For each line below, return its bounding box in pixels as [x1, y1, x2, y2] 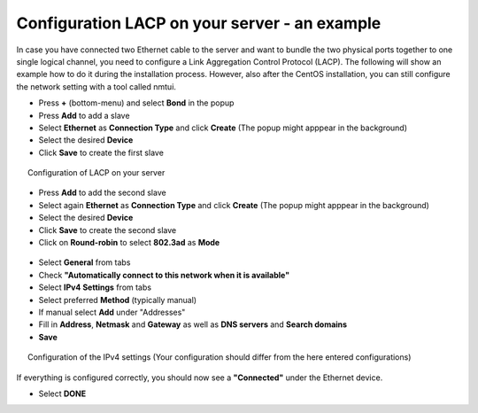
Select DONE [38, 388, 87, 399]
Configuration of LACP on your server [27, 168, 166, 178]
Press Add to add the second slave [38, 187, 167, 199]
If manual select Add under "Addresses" [38, 307, 186, 317]
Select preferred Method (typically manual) [38, 294, 197, 305]
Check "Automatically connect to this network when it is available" [38, 269, 290, 280]
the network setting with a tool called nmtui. [16, 81, 177, 92]
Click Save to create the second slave [38, 224, 177, 235]
